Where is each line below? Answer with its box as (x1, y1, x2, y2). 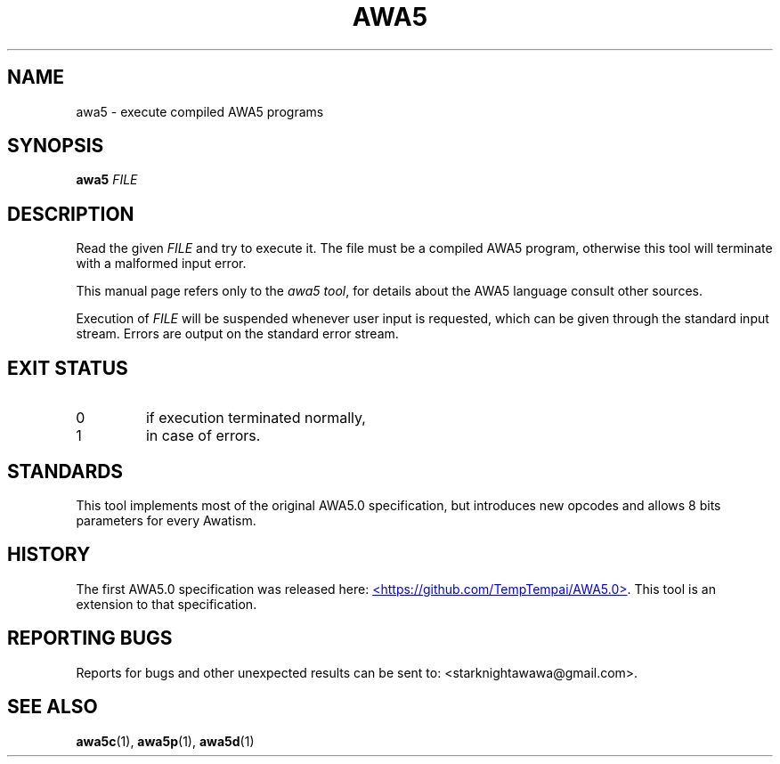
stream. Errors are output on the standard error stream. (76, 326, 399, 342)
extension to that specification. (76, 596, 257, 612)
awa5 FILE (76, 172, 138, 188)
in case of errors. (145, 427, 261, 445)
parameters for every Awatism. (76, 512, 256, 528)
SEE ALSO (7, 695, 98, 719)
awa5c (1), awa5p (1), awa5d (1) (76, 733, 255, 749)
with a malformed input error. (76, 256, 247, 272)
